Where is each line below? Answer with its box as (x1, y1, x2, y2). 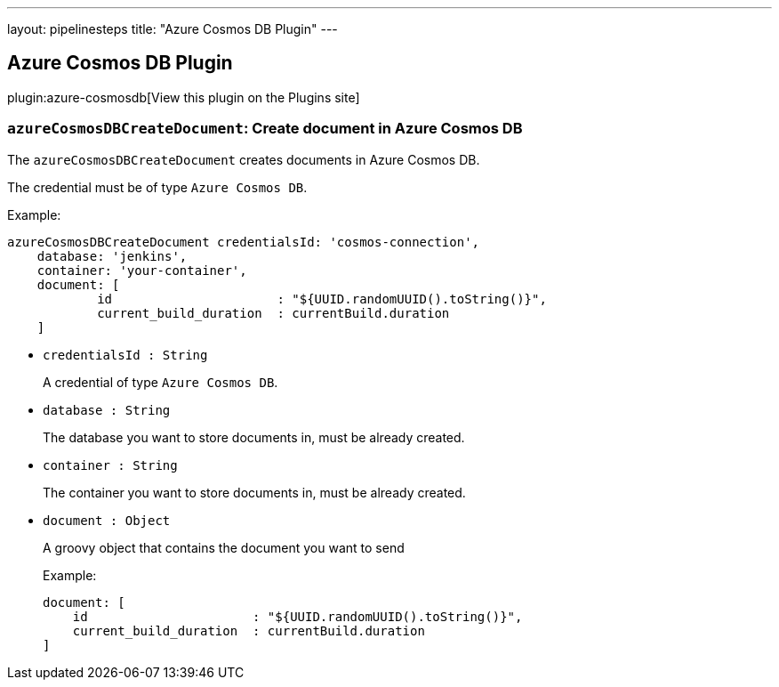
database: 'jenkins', (36, 248, 188, 263)
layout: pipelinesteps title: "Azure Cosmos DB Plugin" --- (7, 21, 338, 36)
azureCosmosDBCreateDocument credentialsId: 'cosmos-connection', (7, 234, 480, 249)
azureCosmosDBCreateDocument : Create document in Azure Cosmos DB (7, 119, 523, 138)
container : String (43, 457, 178, 473)
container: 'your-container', (36, 263, 247, 278)
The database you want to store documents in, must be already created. (43, 429, 465, 445)
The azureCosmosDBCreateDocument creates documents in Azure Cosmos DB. (7, 151, 480, 167)
